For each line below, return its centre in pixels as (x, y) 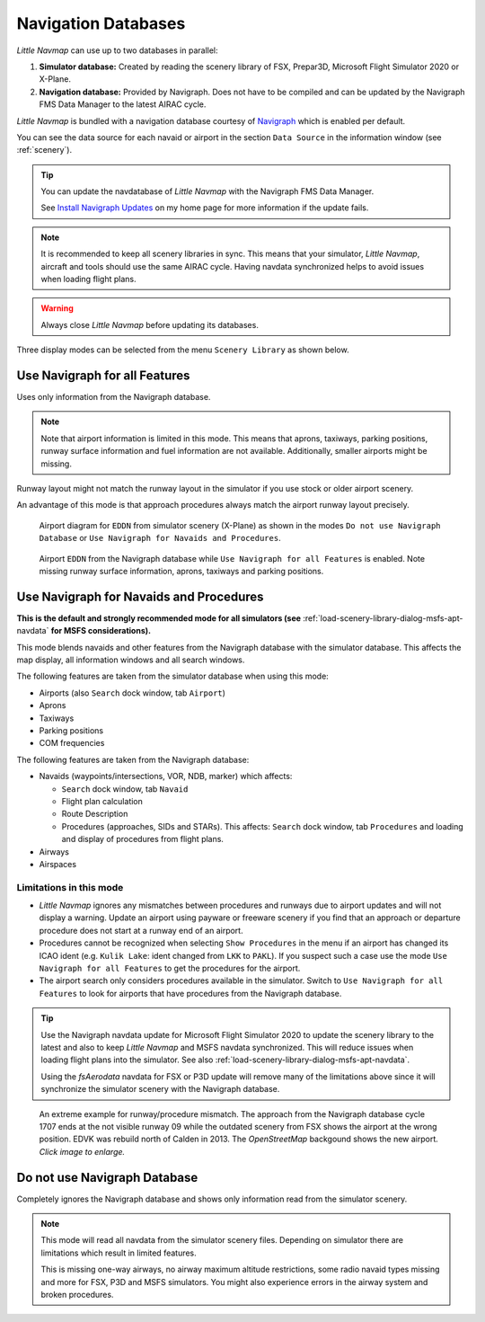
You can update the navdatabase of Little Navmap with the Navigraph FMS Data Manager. (207, 191)
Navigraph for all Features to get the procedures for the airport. (170, 968)
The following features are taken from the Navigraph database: (133, 759)
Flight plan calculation (102, 801)
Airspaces (57, 864)
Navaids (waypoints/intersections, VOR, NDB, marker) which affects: (166, 776)
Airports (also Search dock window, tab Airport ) (132, 693)
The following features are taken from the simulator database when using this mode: (173, 676)
